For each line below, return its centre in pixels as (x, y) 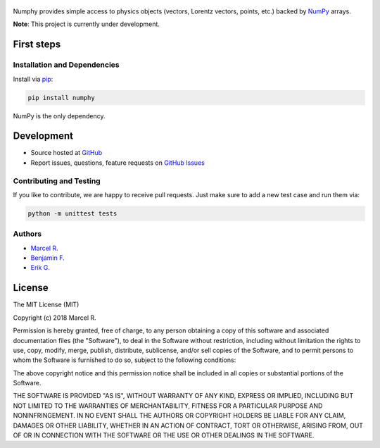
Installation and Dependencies (66, 65)
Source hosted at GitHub (66, 153)
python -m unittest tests (72, 213)
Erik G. (40, 268)
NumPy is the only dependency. (59, 116)
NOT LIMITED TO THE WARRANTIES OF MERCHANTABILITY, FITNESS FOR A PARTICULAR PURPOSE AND (168, 406)
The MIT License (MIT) (46, 305)
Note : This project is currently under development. (86, 24)
